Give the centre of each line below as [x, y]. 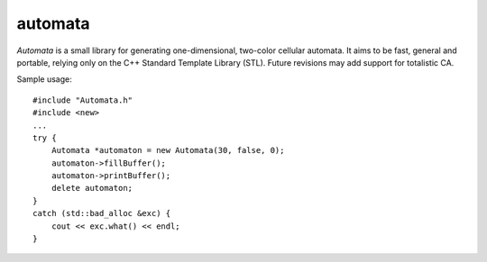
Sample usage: [44, 79]
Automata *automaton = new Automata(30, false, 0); [168, 150]
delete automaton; [92, 188]
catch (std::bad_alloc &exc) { [102, 213]
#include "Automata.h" [83, 100]
